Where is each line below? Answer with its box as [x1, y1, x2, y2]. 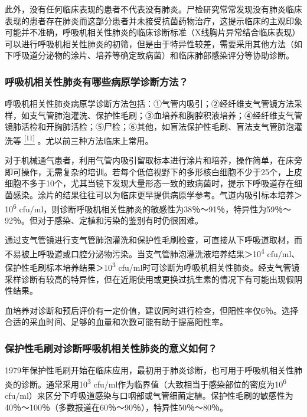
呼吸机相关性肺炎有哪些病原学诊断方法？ [5, 74, 188, 88]
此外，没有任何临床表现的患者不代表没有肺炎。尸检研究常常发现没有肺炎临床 [5, 3, 302, 15]
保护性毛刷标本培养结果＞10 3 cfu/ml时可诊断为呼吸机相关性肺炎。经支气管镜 [5, 260, 300, 273]
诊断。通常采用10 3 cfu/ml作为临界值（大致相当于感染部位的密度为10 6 [21, 376, 287, 390]
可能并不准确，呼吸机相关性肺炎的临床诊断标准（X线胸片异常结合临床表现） [5, 26, 301, 38]
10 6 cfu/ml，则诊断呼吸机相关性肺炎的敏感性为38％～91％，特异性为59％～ [5, 201, 292, 215]
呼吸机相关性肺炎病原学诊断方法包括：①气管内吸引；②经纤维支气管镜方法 [5, 97, 294, 110]
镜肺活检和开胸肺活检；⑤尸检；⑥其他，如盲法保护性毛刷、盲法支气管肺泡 [5, 120, 294, 133]
